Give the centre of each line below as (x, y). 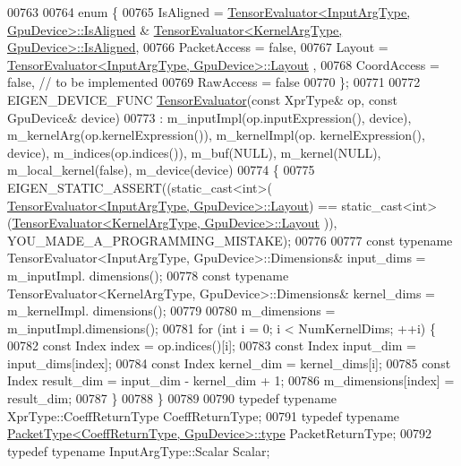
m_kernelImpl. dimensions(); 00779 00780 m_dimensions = (171, 311)
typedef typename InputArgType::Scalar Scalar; (139, 450)
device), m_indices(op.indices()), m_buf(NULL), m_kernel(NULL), (194, 152)
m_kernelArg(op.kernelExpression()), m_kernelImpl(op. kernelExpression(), (216, 135)
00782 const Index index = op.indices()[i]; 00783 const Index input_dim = (212, 345)
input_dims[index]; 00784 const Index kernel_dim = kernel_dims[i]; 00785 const (229, 362)
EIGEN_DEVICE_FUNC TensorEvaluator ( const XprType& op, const (202, 99)
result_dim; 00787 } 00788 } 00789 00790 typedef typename (172, 398)
